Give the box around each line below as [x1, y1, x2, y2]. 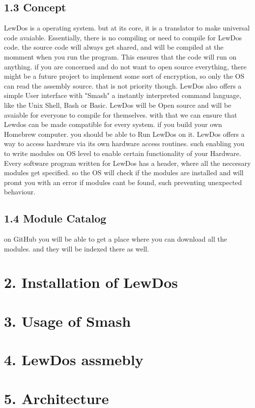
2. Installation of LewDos [4, 272, 178, 292]
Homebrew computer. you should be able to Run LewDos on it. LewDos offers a [4, 128, 245, 139]
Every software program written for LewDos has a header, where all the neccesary [4, 157, 251, 168]
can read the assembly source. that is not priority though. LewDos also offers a [4, 80, 242, 91]
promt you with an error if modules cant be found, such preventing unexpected [4, 177, 242, 187]
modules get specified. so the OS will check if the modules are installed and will [4, 167, 244, 178]
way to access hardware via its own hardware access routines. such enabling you [4, 138, 245, 149]
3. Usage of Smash [4, 311, 131, 331]
